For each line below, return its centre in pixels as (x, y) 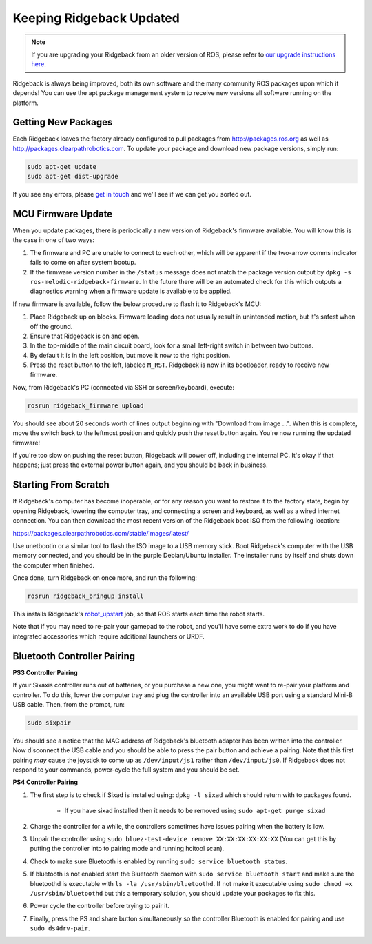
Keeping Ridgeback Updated (96, 18)
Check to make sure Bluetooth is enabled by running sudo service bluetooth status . (158, 861)
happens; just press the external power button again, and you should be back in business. (140, 465)
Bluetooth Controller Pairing (74, 656)
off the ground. (51, 326)
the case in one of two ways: (54, 240)
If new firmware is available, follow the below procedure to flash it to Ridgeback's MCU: (137, 304)
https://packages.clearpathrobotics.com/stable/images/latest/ (101, 533)
